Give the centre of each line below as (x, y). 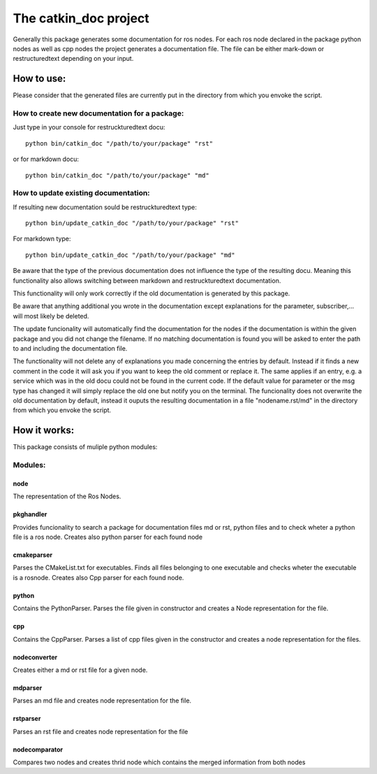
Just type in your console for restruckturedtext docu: (89, 127)
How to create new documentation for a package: (98, 113)
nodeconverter (35, 657)
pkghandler (30, 514)
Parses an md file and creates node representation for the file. (102, 701)
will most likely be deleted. (51, 316)
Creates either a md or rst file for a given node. (80, 670)
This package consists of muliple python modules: (85, 447)
